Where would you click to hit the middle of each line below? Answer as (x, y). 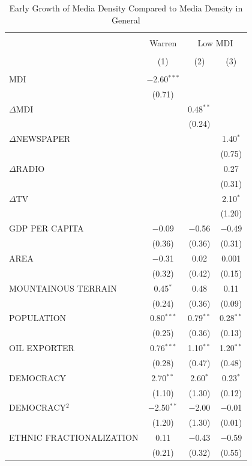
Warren (163, 42)
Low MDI (215, 42)
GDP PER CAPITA (46, 228)
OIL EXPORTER (42, 348)
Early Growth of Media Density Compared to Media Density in (126, 8)
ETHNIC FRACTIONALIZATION (74, 437)
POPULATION (38, 318)
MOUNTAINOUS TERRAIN (63, 288)
